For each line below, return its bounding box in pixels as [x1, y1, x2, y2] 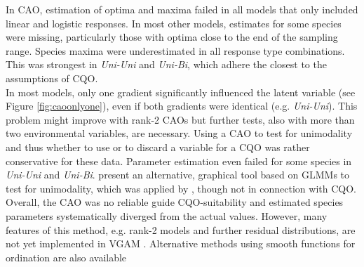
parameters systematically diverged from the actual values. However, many [6, 208, 328, 223]
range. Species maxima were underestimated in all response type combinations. [6, 43, 345, 58]
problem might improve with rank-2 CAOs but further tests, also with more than [6, 112, 355, 126]
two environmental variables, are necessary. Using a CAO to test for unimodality [6, 126, 353, 141]
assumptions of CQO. [6, 70, 98, 85]
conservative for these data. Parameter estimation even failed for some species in [6, 153, 352, 168]
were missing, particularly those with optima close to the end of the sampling [6, 30, 338, 44]
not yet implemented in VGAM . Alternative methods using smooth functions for [6, 236, 356, 251]
